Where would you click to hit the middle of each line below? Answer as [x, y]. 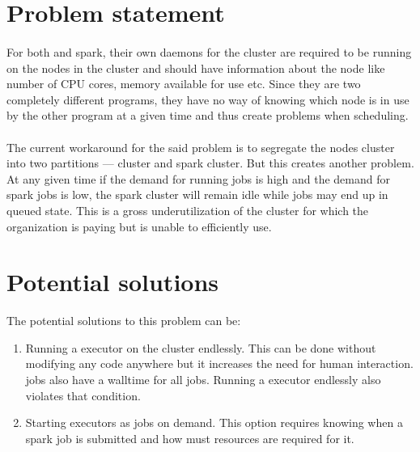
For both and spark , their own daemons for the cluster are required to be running [209, 51]
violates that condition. [83, 395]
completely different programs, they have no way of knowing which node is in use [208, 99]
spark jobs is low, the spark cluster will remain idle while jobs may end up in [197, 194]
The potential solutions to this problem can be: [124, 321]
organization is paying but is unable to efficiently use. [139, 226]
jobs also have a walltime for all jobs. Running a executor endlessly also [203, 379]
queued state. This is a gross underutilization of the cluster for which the [188, 210]
